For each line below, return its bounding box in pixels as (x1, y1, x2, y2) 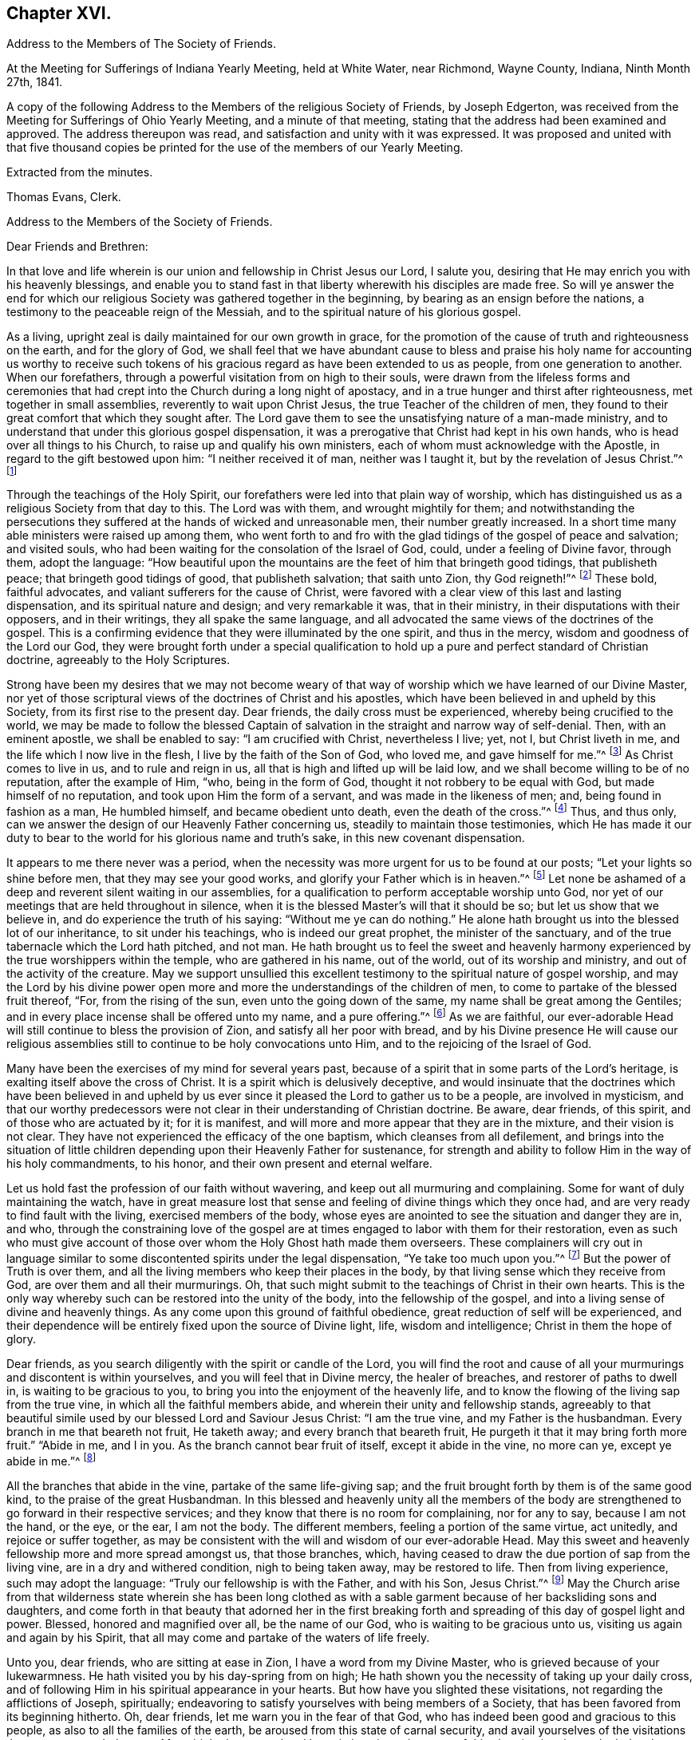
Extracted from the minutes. (6, 165, 153, 180)
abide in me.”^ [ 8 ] (6, 1452, 97, 1469)
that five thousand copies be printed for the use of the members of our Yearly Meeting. (6, 140, 464, 155)
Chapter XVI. (6, 3, 112, 23)
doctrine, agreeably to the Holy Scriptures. (6, 653, 231, 667)
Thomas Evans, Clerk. (6, 190, 121, 204)
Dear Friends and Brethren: (6, 239, 148, 254)
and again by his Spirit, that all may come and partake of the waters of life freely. (6, 1630, 430, 1644)
